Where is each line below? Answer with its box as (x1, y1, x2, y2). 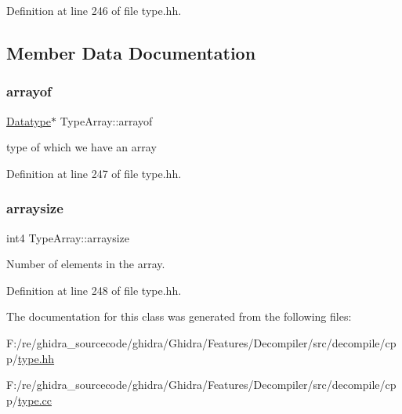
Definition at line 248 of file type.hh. (6, 281, 182, 298)
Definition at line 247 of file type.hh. (6, 165, 182, 181)
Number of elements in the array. (6, 256, 165, 272)
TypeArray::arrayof (60, 112, 153, 129)
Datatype (6, 112, 51, 129)
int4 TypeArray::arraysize (6, 229, 129, 245)
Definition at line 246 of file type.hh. (6, 2, 182, 18)
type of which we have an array (6, 139, 157, 155)
